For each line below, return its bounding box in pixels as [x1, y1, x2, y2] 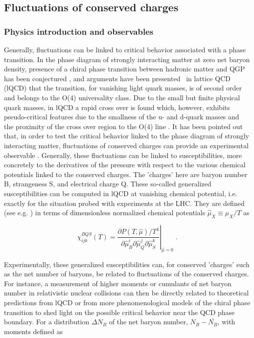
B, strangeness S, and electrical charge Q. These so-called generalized [4, 179, 211, 189]
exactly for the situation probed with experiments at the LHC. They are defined [4, 198, 245, 208]
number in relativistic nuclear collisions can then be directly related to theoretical [4, 288, 249, 298]
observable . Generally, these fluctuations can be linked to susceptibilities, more [4, 150, 242, 160]
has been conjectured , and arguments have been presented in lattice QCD [4, 73, 231, 83]
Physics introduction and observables [4, 25, 154, 37]
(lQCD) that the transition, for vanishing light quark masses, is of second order [4, 83, 242, 93]
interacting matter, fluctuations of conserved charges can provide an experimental [4, 140, 249, 150]
